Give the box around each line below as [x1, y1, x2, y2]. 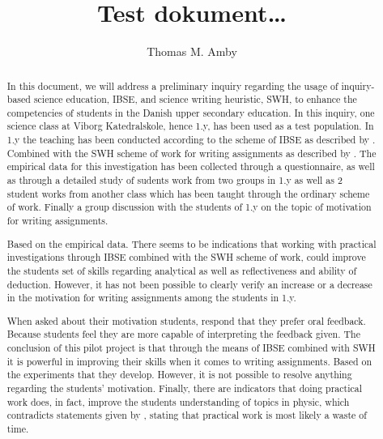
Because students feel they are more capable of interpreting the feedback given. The [6, 327, 360, 341]
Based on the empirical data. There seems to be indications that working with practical [6, 237, 377, 250]
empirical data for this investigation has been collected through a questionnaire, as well [6, 160, 375, 173]
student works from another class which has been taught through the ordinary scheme [6, 186, 370, 200]
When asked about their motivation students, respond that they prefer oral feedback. [6, 313, 366, 327]
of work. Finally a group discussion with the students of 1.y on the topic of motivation [6, 200, 372, 214]
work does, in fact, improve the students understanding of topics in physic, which [6, 394, 350, 408]
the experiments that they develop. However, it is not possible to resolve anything [6, 368, 352, 381]
